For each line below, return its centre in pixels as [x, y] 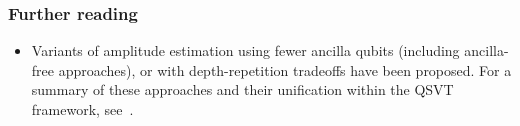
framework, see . [82, 109]
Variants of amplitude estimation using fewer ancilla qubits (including [245, 50]
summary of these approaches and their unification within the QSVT [242, 89]
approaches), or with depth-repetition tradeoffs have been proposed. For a [285, 69]
